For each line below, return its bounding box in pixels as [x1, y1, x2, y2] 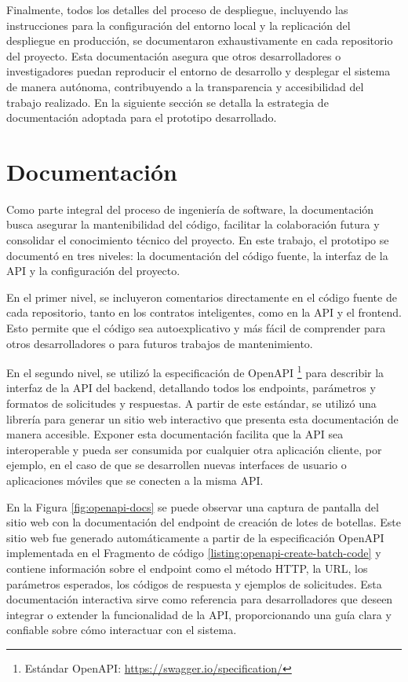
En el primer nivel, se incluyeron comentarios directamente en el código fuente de [6, 288, 397, 305]
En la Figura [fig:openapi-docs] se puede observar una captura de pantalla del [6, 498, 379, 515]
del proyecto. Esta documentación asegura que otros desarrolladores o [6, 47, 341, 64]
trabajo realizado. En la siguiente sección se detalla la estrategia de [6, 93, 329, 110]
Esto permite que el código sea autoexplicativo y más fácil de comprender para [6, 320, 386, 336]
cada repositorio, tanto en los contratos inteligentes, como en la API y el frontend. [6, 304, 402, 321]
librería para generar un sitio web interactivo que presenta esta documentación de [6, 410, 399, 427]
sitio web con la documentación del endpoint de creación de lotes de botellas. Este [6, 514, 401, 530]
